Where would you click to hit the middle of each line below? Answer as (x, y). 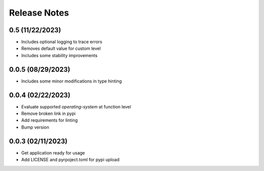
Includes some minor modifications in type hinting (72, 81)
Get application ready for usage (53, 153)
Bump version (35, 127)
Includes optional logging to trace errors (62, 42)
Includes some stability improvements (59, 55)
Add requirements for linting (50, 120)
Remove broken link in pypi (48, 114)
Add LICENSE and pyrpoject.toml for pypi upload (70, 160)
